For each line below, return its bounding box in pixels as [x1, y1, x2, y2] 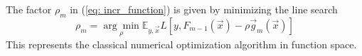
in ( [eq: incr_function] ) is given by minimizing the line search [70, 2, 338, 16]
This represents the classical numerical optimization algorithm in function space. [6, 37, 357, 52]
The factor [6, 2, 52, 16]
